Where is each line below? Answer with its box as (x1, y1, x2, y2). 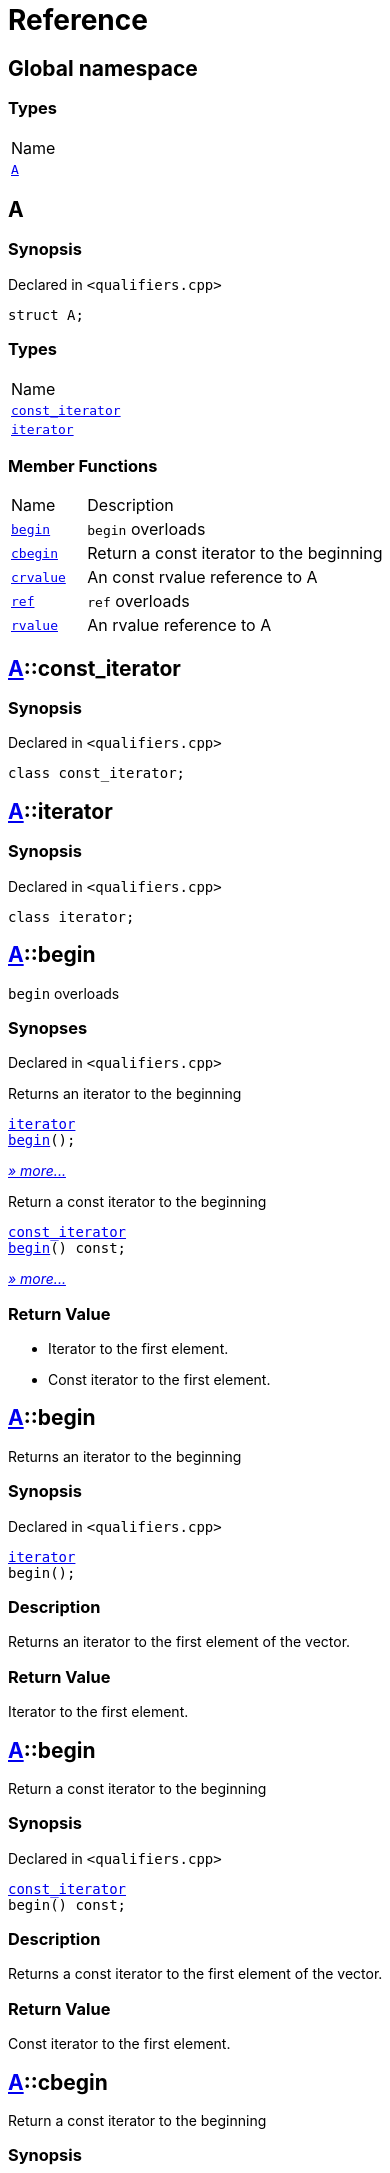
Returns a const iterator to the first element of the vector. (8, 1965, 383, 1983)
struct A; (8, 306, 84, 323)
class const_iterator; (8, 765, 186, 782)
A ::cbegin (8, 2069, 108, 2095)
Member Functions (8, 455, 158, 476)
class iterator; (8, 908, 135, 925)
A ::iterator (8, 798, 113, 824)
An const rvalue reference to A (87, 567, 318, 588)
